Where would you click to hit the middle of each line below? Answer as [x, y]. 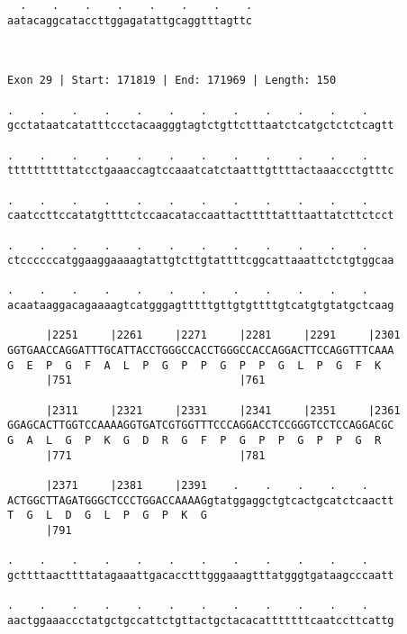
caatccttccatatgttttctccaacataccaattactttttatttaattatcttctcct [201, 216]
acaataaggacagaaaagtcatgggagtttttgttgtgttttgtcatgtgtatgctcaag [201, 306]
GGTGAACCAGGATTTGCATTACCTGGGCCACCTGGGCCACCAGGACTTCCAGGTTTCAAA [201, 351]
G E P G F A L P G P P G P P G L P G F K [194, 365]
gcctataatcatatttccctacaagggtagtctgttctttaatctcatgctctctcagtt [201, 126]
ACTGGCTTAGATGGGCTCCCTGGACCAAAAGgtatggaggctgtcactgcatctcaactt [201, 500]
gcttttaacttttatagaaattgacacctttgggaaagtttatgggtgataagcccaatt [201, 575]
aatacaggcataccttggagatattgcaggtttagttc [130, 20]
